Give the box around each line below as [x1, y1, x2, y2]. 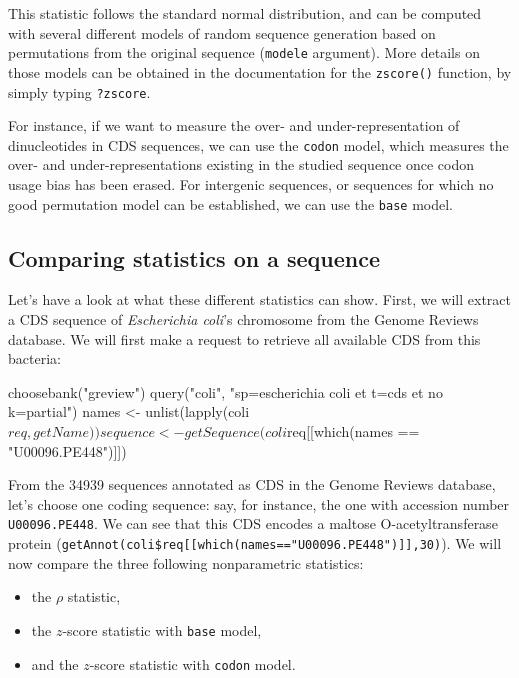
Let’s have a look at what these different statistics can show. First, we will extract [8, 289, 512, 310]
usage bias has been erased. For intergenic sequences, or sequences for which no [8, 174, 494, 194]
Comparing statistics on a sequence [8, 242, 381, 273]
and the [31, 653, 79, 674]
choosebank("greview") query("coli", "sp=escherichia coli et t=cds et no [8, 381, 443, 402]
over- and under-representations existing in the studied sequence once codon [8, 154, 475, 175]
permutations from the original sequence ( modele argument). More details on [8, 42, 480, 63]
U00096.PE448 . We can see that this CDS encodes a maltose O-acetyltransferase [8, 513, 498, 534]
